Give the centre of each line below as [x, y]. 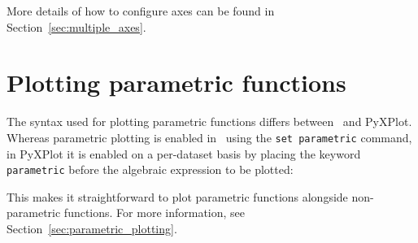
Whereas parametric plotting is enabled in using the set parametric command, [209, 137]
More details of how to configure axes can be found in [141, 11]
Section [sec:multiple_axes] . [76, 26]
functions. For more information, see [155, 213]
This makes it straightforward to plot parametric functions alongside [177, 196]
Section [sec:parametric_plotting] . [92, 228]
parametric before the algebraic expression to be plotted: [150, 169]
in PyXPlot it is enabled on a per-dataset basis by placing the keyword [184, 153]
